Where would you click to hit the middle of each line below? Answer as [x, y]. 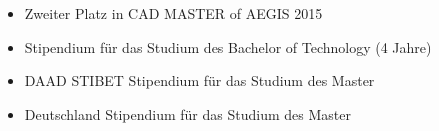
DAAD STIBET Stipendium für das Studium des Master [199, 80]
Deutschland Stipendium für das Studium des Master [187, 113]
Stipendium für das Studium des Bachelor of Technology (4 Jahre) [228, 46]
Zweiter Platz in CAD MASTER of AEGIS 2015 [173, 13]
